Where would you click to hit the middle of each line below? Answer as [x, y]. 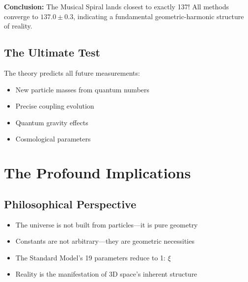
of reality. [18, 26]
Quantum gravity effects [52, 122]
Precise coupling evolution [55, 106]
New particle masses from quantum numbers [83, 89]
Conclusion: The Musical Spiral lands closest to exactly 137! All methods [116, 6]
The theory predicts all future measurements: [72, 72]
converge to [21, 16]
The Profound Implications [97, 173]
